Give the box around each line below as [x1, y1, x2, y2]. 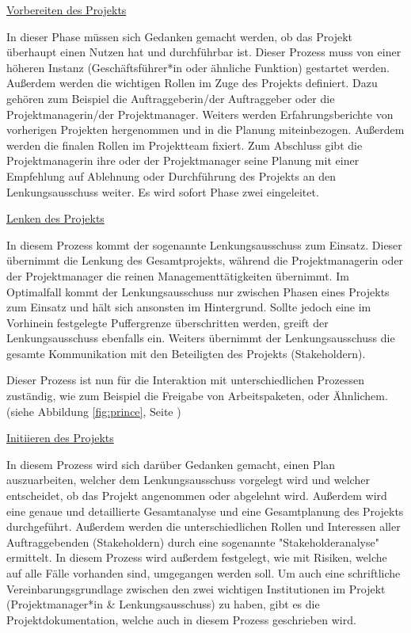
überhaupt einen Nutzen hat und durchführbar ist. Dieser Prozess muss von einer [6, 44, 401, 60]
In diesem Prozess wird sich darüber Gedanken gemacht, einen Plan [6, 456, 336, 472]
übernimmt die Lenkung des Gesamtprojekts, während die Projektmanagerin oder [6, 252, 404, 269]
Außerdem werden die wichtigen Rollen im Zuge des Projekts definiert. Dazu [6, 74, 378, 91]
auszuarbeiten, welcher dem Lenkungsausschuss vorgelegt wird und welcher [6, 471, 370, 488]
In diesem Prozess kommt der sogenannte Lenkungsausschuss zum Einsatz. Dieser [6, 236, 402, 253]
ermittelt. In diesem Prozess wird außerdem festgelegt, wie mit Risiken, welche [6, 549, 387, 566]
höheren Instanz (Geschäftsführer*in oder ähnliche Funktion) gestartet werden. [6, 59, 390, 75]
